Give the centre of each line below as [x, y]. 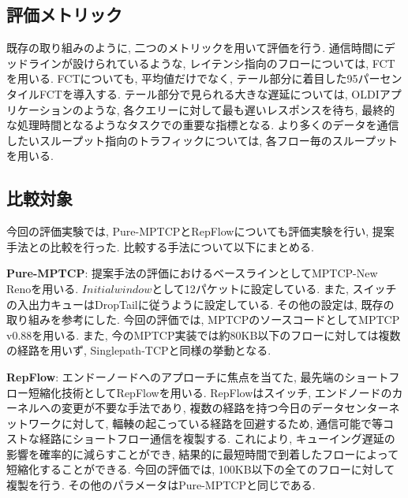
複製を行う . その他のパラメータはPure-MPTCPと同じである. [161, 485]
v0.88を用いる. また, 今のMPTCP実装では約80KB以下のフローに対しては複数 [204, 334]
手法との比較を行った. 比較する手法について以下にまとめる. [160, 246]
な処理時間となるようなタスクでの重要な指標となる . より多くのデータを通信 [203, 125]
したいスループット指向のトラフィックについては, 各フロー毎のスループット [202, 140]
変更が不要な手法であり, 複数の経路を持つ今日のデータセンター [225, 408]
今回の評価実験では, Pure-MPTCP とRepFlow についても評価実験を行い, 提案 [200, 231]
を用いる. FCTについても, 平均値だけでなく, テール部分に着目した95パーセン [204, 78]
